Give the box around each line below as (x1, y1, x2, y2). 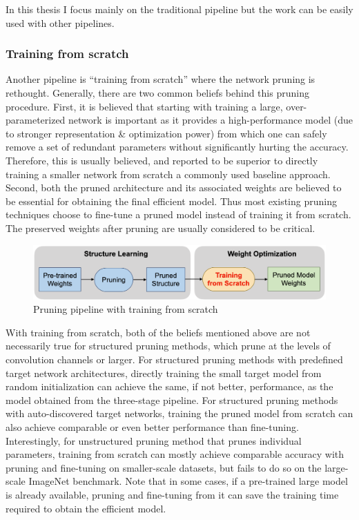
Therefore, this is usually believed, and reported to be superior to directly (6, 153, 318, 167)
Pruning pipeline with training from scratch (33, 302, 218, 316)
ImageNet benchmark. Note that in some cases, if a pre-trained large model (28, 474, 348, 488)
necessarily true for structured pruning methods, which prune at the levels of (6, 338, 331, 353)
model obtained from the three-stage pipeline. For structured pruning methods (6, 392, 338, 407)
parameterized (6, 113, 66, 127)
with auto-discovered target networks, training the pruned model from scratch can (6, 406, 353, 421)
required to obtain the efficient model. (6, 501, 166, 515)
